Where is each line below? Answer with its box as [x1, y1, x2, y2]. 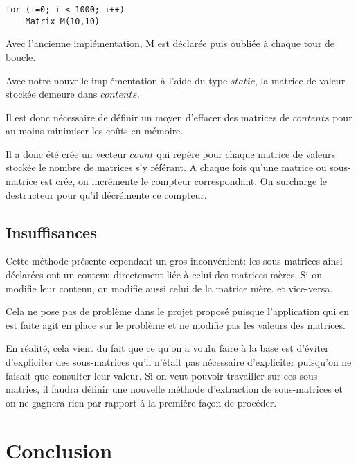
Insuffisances [6, 221, 97, 242]
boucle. [6, 49, 36, 64]
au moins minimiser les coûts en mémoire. [6, 123, 184, 138]
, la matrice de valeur [254, 73, 346, 87]
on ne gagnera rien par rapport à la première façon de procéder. [6, 395, 277, 409]
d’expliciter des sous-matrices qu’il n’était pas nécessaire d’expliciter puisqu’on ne [6, 355, 352, 369]
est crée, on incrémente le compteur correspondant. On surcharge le [40, 174, 328, 188]
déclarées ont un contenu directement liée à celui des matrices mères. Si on [6, 267, 322, 282]
